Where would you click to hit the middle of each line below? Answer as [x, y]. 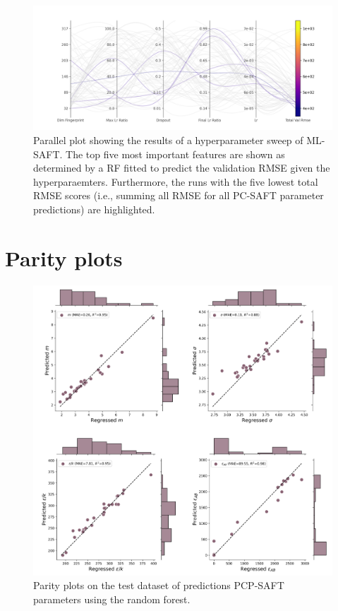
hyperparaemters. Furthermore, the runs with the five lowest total [176, 181]
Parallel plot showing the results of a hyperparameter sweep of [168, 140]
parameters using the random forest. [112, 599]
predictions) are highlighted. [94, 209]
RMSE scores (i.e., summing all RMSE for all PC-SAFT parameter [179, 195]
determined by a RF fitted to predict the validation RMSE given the [182, 168]
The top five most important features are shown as [175, 154]
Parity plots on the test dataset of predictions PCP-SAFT [159, 585]
